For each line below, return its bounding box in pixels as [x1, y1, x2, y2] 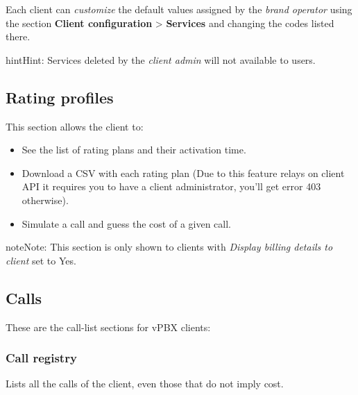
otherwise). [22, 192, 69, 207]
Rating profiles [6, 86, 114, 108]
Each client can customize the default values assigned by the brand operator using [6, 2, 352, 16]
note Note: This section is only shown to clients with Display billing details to [6, 239, 333, 254]
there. [6, 29, 31, 44]
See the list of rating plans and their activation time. [22, 142, 246, 157]
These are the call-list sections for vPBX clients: [6, 319, 211, 334]
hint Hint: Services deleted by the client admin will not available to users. [6, 52, 316, 67]
